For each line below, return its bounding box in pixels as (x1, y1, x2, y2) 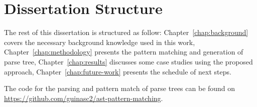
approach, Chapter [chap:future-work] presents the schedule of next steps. (4, 66, 231, 76)
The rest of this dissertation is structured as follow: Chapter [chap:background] (4, 27, 248, 37)
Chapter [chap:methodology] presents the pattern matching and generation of (4, 46, 243, 57)
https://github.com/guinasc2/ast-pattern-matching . (4, 92, 163, 103)
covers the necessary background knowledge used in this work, (4, 36, 195, 47)
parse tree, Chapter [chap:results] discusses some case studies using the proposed (4, 56, 253, 66)
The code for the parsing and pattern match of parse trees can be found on (4, 83, 235, 93)
